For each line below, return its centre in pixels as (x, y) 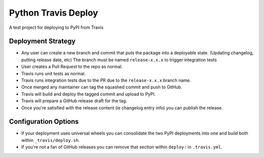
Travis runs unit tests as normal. (54, 73)
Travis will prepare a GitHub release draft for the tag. (74, 101)
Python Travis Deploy (54, 13)
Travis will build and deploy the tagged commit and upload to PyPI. (88, 94)
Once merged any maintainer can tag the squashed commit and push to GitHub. (102, 87)
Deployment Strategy (42, 41)
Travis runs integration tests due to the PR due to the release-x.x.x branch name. (106, 80)
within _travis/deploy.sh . (51, 140)
